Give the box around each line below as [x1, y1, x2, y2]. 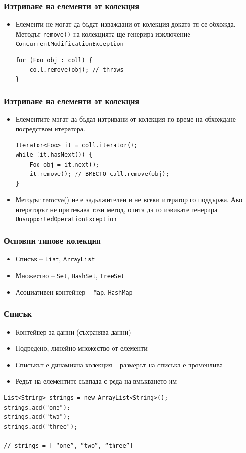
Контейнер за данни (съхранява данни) [15, 326, 131, 337]
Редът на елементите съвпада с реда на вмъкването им [15, 376, 177, 386]
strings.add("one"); [4, 404, 71, 411]
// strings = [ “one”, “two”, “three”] [4, 442, 133, 449]
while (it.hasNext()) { [15, 151, 93, 158]
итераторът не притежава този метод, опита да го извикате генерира [15, 204, 218, 214]
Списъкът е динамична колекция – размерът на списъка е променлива [15, 359, 223, 369]
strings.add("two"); [4, 413, 71, 421]
